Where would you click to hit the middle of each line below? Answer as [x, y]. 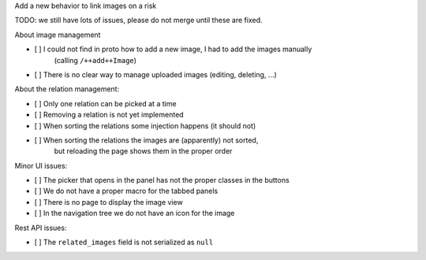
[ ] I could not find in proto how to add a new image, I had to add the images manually [173, 49]
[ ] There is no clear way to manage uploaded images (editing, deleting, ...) [156, 74]
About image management [58, 35]
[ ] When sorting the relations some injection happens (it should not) [145, 125]
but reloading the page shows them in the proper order [143, 151]
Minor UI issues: [41, 165]
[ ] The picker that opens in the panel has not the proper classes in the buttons [162, 180]
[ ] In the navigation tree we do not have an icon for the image [135, 214]
